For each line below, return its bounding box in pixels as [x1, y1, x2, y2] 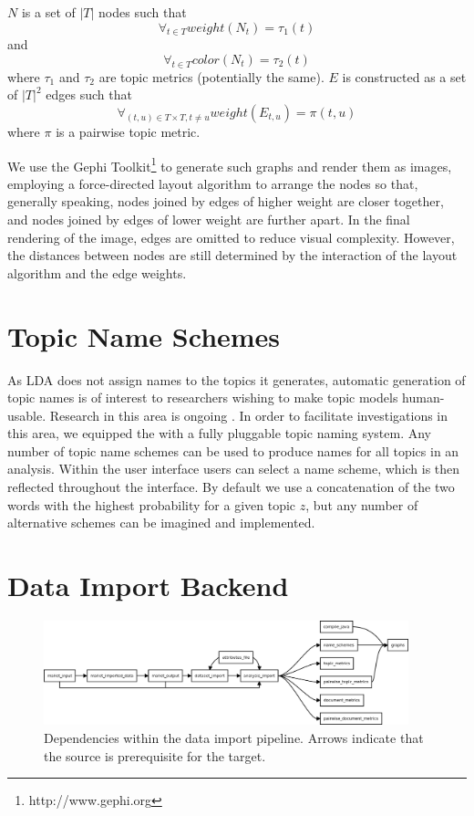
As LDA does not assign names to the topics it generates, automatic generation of [7, 370, 466, 389]
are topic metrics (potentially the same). [98, 67, 325, 86]
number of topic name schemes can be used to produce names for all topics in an [7, 441, 459, 460]
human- [402, 388, 445, 407]
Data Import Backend [7, 567, 289, 604]
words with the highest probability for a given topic [7, 495, 296, 514]
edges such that [46, 85, 132, 104]
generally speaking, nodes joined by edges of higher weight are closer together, [7, 192, 444, 211]
